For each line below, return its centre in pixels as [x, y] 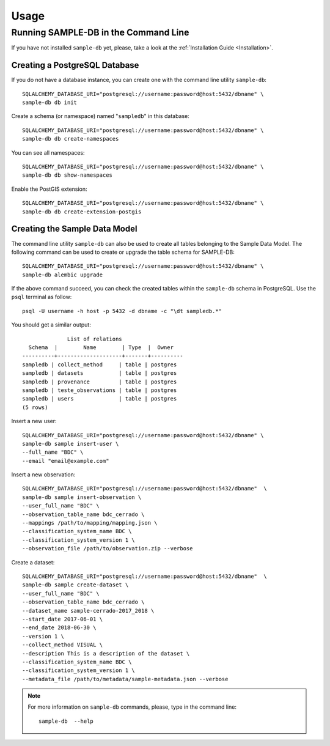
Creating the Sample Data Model [74, 229]
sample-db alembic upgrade [63, 275]
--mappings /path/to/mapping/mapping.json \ [90, 523]
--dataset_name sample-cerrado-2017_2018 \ [88, 611]
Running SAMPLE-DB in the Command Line [100, 32]
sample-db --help [66, 721]
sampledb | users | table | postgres [100, 399]
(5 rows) [35, 407]
